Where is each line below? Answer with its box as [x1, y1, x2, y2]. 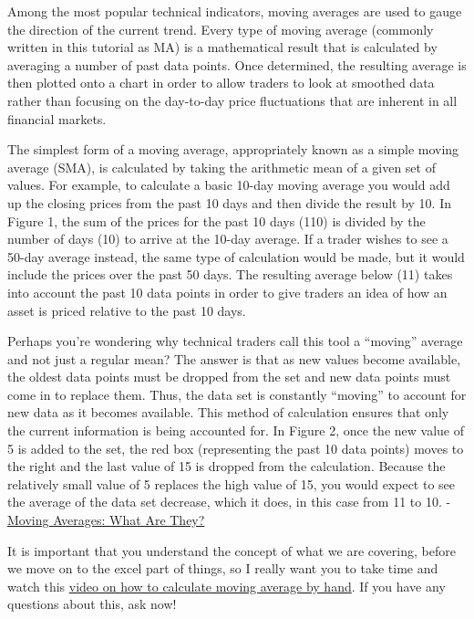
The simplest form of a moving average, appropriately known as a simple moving [7, 140, 459, 159]
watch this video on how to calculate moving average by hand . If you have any [7, 576, 446, 595]
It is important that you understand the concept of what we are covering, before [7, 540, 456, 560]
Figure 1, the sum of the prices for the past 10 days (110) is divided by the [7, 211, 426, 230]
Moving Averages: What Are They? [7, 510, 205, 530]
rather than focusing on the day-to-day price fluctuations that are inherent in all [7, 90, 458, 110]
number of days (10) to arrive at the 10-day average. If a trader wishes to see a [7, 229, 448, 248]
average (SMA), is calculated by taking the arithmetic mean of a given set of [7, 157, 436, 176]
